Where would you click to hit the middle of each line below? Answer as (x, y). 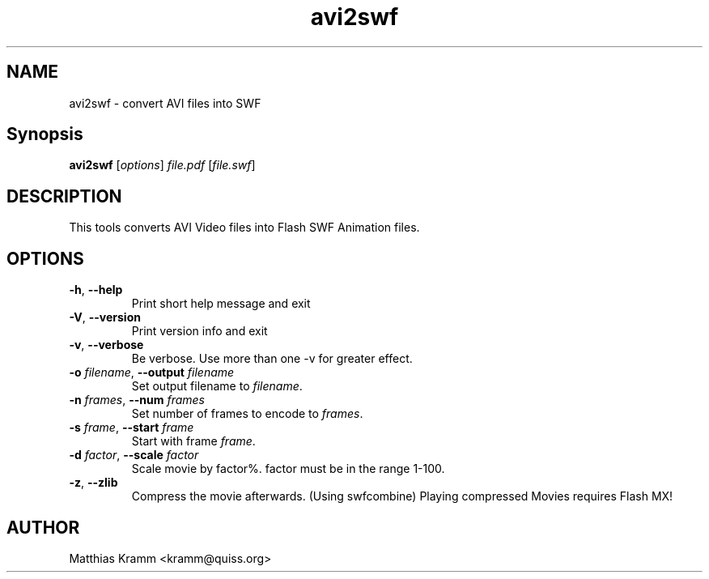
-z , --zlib (93, 483)
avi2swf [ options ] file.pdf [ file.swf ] (162, 165)
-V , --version (105, 317)
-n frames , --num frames (137, 400)
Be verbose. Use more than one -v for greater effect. (272, 359)
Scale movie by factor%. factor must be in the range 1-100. (288, 469)
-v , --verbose (106, 345)
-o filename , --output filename (152, 373)
